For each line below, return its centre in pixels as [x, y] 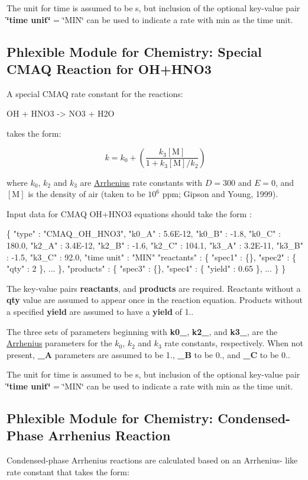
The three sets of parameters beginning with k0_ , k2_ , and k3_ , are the [142, 331]
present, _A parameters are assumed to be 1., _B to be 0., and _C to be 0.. [148, 354]
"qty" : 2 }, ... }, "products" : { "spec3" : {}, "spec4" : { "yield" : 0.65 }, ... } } [146, 268]
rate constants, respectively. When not [234, 343]
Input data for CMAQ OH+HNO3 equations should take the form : [129, 213]
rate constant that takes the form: [68, 471]
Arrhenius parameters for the [59, 343]
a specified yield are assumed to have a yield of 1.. [100, 311]
